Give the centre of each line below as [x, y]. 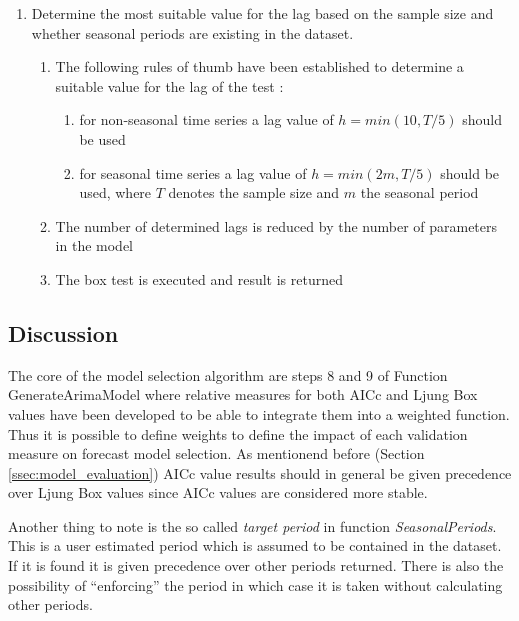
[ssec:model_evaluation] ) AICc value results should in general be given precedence [260, 472]
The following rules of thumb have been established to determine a [259, 66]
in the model [94, 245]
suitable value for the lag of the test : [169, 85]
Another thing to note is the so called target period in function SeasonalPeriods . [252, 525]
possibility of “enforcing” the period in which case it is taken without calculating [255, 584]
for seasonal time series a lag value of [193, 172]
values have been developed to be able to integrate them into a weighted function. [259, 413]
